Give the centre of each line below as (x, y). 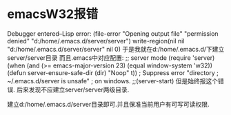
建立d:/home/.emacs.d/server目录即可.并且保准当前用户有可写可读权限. (108, 104)
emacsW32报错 (53, 14)
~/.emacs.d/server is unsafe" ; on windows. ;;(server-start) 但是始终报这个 (113, 81)
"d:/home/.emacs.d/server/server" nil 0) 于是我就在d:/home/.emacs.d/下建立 (116, 49)
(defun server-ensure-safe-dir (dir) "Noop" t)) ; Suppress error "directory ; (113, 72)
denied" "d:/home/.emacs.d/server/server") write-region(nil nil (96, 41)
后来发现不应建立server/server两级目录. (73, 90)
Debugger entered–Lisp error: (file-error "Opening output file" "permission (113, 33)
